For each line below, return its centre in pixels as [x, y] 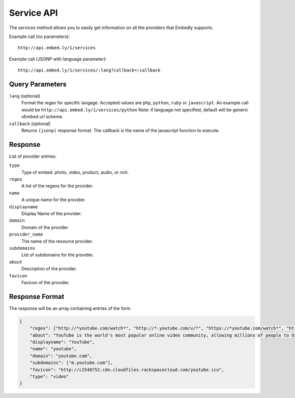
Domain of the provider [45, 227]
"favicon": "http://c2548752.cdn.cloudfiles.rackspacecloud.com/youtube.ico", [127, 370]
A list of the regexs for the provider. [57, 186]
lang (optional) [25, 96]
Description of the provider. [49, 269]
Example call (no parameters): [40, 36]
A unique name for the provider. [54, 200]
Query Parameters [38, 84]
